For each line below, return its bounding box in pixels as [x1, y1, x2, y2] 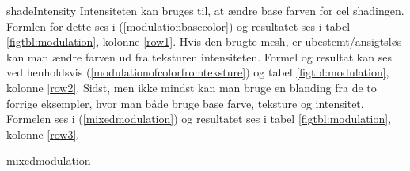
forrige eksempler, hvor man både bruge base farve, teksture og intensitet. [6, 95, 364, 111]
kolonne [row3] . [6, 125, 80, 142]
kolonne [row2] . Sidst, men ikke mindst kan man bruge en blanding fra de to [6, 79, 377, 95]
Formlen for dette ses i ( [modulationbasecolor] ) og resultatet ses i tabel [6, 17, 351, 34]
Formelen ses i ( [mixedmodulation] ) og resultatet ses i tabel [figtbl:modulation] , [6, 110, 392, 127]
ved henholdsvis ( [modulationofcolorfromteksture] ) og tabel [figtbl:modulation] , [6, 64, 389, 80]
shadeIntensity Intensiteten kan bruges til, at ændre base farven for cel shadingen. [6, 2, 404, 18]
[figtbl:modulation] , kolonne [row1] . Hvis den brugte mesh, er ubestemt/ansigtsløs [6, 33, 402, 50]
